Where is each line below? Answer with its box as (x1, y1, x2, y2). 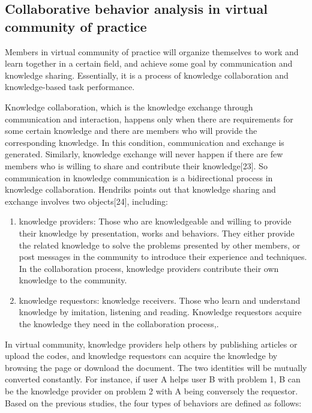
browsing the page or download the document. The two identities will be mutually (5, 361, 307, 373)
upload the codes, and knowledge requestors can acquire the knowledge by (5, 349, 278, 362)
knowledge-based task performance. (5, 80, 135, 93)
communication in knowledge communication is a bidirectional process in (5, 171, 273, 184)
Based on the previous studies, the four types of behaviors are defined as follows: (5, 396, 302, 409)
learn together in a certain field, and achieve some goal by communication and (5, 57, 293, 70)
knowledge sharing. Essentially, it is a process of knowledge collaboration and (5, 68, 289, 81)
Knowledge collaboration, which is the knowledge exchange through (5, 100, 253, 113)
